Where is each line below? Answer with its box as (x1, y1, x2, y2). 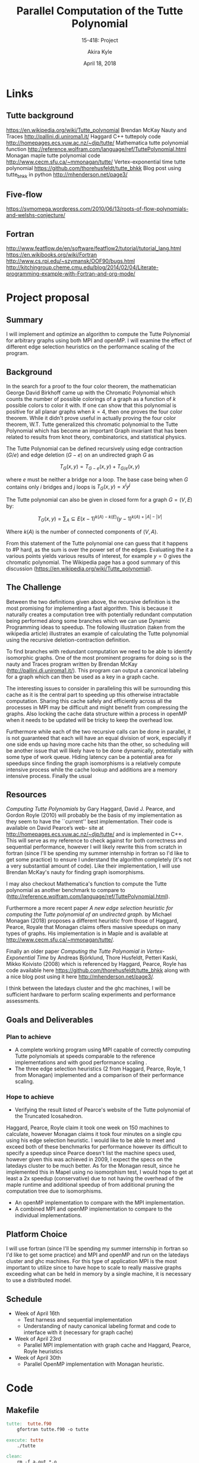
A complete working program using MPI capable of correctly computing (14, 1046, 191, 1053)
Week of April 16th (14, 1310, 60, 1317)
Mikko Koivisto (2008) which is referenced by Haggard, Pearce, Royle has (6, 961, 187, 968)
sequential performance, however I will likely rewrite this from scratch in (6, 843, 182, 851)
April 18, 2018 (83, 60, 117, 67)
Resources (6, 789, 47, 800)
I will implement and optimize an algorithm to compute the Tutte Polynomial (6, 331, 190, 338)
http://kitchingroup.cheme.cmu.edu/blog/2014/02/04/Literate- (6, 264, 159, 271)
